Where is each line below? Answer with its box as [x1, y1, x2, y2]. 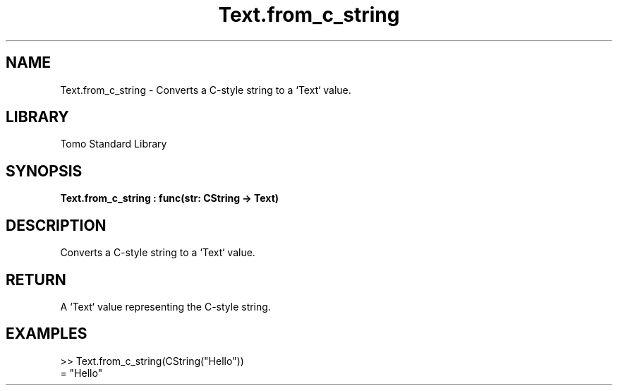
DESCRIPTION [6, 216, 107, 234]
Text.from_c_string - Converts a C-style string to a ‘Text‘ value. [60, 83, 351, 96]
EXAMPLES [6, 325, 87, 343]
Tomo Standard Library [60, 138, 167, 150]
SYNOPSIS [6, 162, 83, 180]
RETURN [6, 270, 66, 289]
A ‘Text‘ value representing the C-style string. [60, 300, 271, 313]
